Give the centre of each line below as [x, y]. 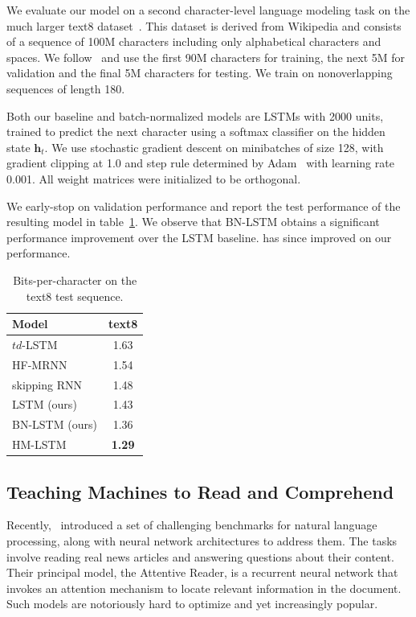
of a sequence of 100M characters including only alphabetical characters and [194, 41]
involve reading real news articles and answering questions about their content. [200, 556]
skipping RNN [47, 384]
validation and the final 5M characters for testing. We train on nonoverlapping [200, 73]
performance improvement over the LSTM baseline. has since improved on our [199, 237]
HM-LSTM [39, 444]
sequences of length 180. [66, 88]
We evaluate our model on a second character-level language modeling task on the [208, 10]
